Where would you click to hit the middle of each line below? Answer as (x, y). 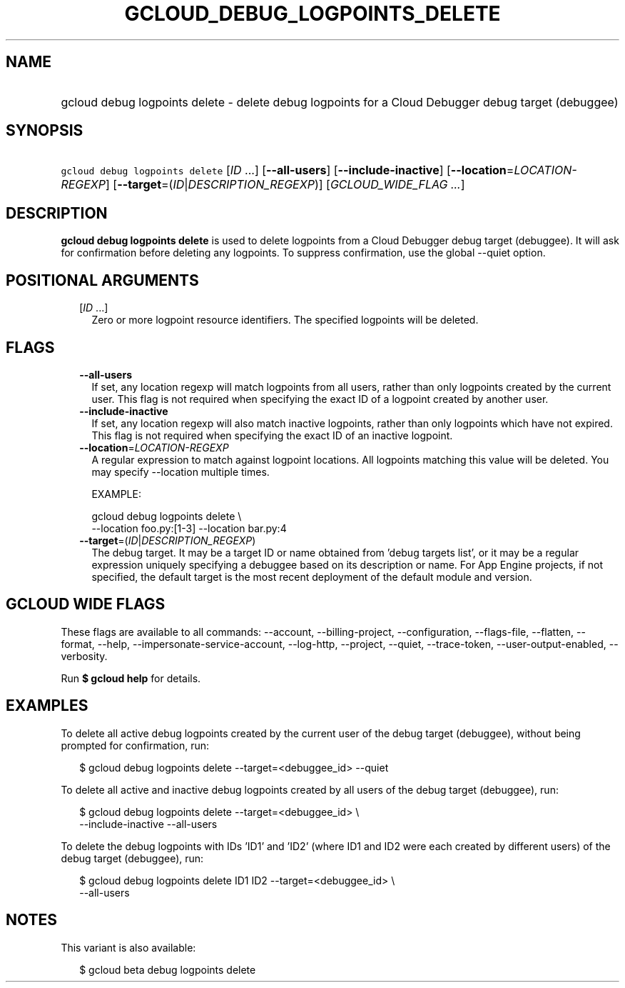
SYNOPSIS (45, 131)
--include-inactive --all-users (148, 824)
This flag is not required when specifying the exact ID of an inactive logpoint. (272, 435)
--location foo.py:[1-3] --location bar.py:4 (189, 528)
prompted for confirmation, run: (135, 745)
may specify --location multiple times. (181, 471)
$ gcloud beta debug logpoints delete (168, 969)
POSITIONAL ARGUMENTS (102, 280)
